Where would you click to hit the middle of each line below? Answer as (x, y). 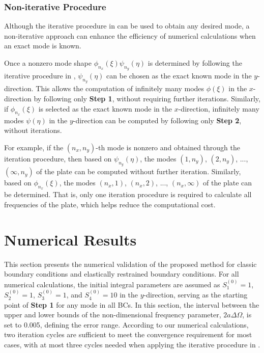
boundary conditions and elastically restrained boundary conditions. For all (122, 274)
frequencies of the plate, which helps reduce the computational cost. (110, 204)
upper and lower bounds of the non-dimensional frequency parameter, (113, 315)
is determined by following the (195, 63)
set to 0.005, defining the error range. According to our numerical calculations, (126, 324)
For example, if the (34, 147)
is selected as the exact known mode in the (105, 108)
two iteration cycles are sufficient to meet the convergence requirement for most (128, 334)
